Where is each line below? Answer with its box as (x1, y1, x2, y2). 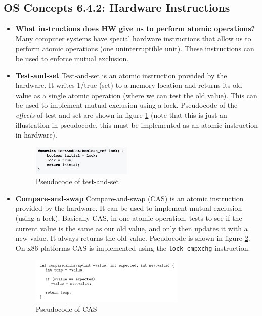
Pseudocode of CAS (35, 304, 97, 314)
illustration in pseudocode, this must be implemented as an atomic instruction (15, 119, 258, 130)
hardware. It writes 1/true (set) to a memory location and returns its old (15, 80, 242, 91)
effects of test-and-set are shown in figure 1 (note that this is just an (15, 109, 227, 120)
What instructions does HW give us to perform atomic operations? (15, 23, 255, 34)
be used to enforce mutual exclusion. (15, 53, 129, 63)
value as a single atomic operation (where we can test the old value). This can (15, 89, 257, 100)
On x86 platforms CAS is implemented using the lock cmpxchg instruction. (15, 242, 250, 253)
